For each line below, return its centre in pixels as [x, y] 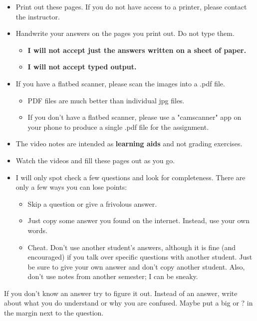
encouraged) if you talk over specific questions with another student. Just [140, 257]
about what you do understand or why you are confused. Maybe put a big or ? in [128, 303]
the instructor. [38, 16]
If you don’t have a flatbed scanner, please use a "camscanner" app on [134, 117]
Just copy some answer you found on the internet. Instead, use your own [138, 220]
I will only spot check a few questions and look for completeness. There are [130, 177]
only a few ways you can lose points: [71, 187]
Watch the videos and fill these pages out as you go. [95, 160]
